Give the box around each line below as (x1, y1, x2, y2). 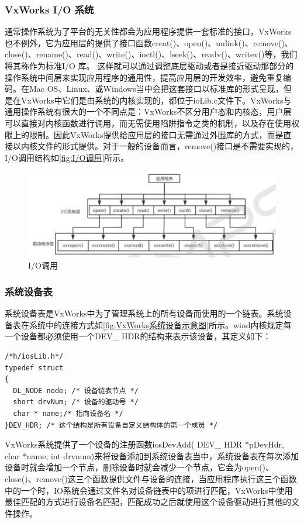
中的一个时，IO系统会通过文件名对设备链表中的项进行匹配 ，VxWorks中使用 (5, 484, 293, 496)
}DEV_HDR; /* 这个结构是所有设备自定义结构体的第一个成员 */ (5, 421, 218, 429)
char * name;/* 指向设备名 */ (13, 410, 123, 418)
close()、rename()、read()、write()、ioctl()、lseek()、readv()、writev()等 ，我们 (5, 48, 298, 60)
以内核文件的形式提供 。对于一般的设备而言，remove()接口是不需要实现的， (12, 140, 299, 152)
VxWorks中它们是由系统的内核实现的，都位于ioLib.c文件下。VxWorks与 (20, 94, 292, 106)
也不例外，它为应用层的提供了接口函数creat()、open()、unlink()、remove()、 (5, 36, 293, 49)
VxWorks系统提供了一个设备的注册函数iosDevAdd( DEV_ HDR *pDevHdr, (5, 438, 284, 450)
